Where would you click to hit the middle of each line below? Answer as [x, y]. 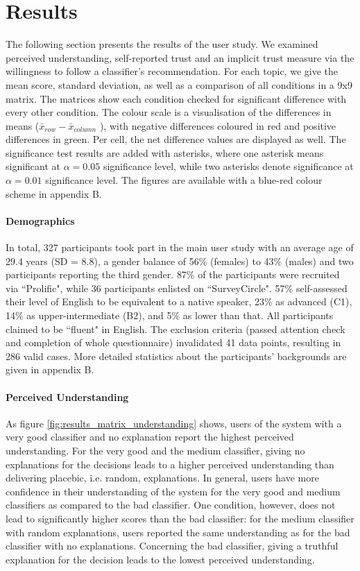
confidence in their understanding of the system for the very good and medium [173, 491]
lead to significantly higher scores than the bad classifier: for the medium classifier [180, 518]
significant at [33, 166]
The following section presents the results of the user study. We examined [162, 44]
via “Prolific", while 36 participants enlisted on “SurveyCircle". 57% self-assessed [177, 288]
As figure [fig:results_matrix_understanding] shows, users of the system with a [174, 423]
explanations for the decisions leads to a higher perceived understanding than [170, 464]
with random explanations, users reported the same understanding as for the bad [178, 532]
